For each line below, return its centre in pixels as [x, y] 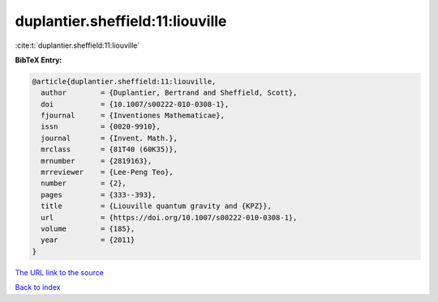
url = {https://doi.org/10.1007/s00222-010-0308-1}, [169, 217]
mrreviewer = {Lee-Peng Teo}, [107, 172]
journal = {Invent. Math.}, [109, 138]
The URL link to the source [60, 272]
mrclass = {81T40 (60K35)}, [109, 149]
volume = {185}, [88, 229]
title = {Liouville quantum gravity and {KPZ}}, [156, 206]
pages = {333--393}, [99, 195]
